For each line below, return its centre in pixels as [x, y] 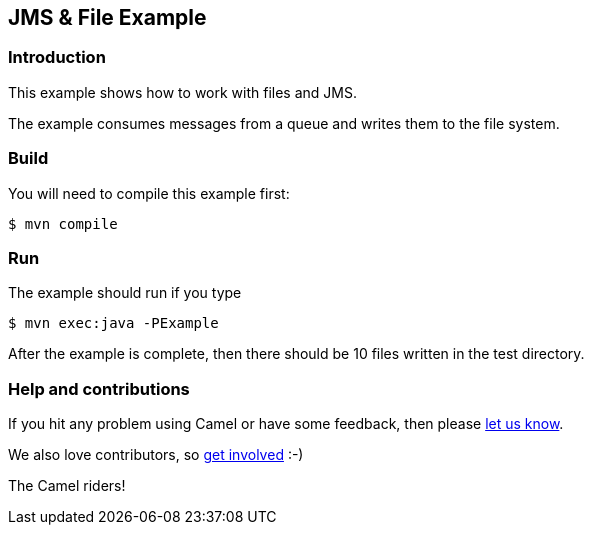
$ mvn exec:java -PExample [113, 323]
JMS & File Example [107, 17]
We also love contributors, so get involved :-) [156, 455]
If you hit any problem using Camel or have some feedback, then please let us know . [286, 424]
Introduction [57, 57]
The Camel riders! [67, 486]
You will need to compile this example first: [149, 193]
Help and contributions [99, 388]
